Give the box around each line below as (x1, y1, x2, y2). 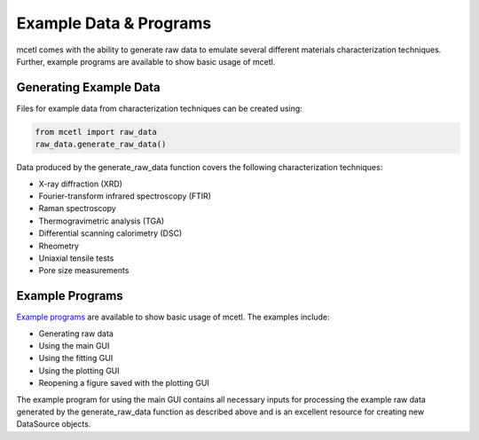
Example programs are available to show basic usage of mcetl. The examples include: (16, 311, 330, 323)
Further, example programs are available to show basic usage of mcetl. (16, 56, 276, 67)
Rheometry (38, 240, 80, 251)
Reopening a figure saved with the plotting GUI (38, 378, 210, 389)
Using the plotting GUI (38, 365, 120, 376)
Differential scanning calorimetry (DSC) (38, 228, 183, 239)
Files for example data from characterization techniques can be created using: (16, 103, 303, 114)
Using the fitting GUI (38, 353, 114, 364)
